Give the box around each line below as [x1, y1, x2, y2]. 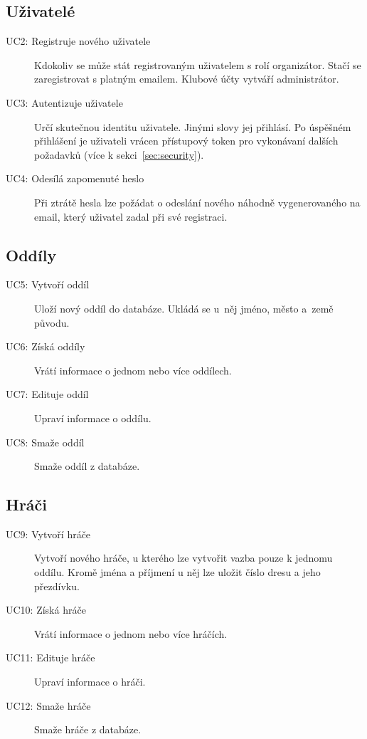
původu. [34, 315, 70, 330]
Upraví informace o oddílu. [34, 410, 151, 425]
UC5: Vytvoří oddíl [6, 277, 90, 292]
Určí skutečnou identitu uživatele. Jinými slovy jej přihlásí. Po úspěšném [34, 119, 351, 134]
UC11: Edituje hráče [6, 650, 95, 665]
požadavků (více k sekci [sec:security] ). [34, 147, 204, 162]
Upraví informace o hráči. [34, 674, 146, 689]
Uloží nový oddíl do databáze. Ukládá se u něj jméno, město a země [34, 300, 334, 315]
